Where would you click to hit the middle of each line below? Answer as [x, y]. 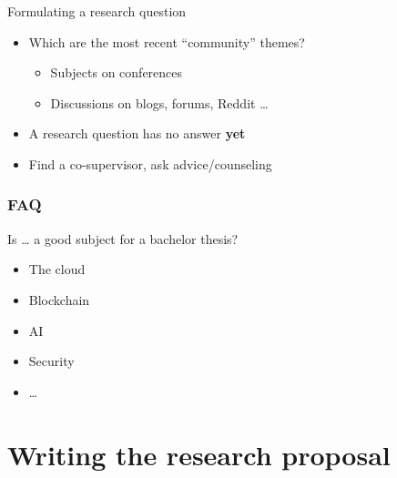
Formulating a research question [97, 11]
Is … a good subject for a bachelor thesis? [123, 238]
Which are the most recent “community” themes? [167, 41]
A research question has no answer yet [137, 133]
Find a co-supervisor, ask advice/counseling [150, 163]
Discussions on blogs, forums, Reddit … [159, 102]
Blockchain [59, 299]
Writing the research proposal [199, 454]
